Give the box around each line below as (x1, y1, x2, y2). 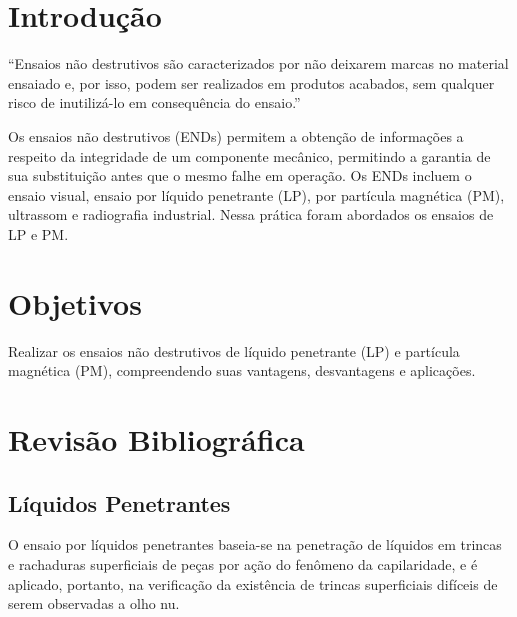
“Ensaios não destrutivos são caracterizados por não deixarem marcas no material (8, 53, 509, 74)
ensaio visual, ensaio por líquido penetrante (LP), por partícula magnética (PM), (8, 184, 505, 205)
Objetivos (8, 282, 142, 323)
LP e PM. (8, 223, 69, 244)
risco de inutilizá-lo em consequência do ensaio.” (8, 92, 301, 113)
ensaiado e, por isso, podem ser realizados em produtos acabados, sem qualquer (8, 72, 495, 93)
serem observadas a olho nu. (8, 593, 180, 614)
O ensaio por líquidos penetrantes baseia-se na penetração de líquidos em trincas (8, 534, 502, 555)
